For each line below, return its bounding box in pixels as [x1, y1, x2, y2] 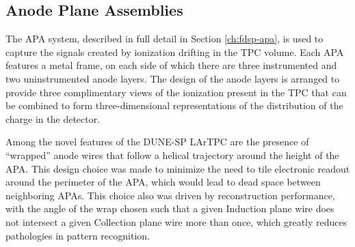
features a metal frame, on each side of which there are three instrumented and [5, 58, 337, 72]
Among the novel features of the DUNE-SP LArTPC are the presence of [5, 134, 309, 149]
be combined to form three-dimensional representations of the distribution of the [5, 98, 343, 113]
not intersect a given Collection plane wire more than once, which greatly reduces [5, 214, 347, 229]
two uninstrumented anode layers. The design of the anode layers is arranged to [5, 71, 340, 85]
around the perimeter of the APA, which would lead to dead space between [5, 175, 321, 189]
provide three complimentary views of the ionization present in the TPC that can [5, 85, 347, 99]
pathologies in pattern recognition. [5, 228, 150, 242]
